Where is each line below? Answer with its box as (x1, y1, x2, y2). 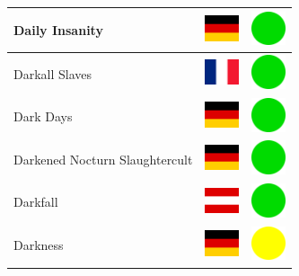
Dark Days (13, 107, 73, 126)
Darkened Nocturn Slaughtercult (13, 149, 193, 168)
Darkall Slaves (13, 64, 92, 83)
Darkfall (13, 192, 58, 211)
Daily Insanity (13, 20, 103, 39)
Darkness (13, 236, 64, 254)
